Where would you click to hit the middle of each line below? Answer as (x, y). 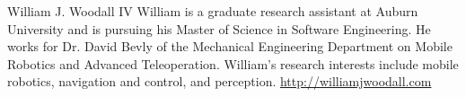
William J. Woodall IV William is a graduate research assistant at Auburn (213, 11)
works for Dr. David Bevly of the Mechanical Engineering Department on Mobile (230, 46)
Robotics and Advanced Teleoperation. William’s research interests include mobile (233, 63)
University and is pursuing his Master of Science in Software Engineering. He (219, 28)
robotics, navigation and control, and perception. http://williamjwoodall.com (220, 81)
